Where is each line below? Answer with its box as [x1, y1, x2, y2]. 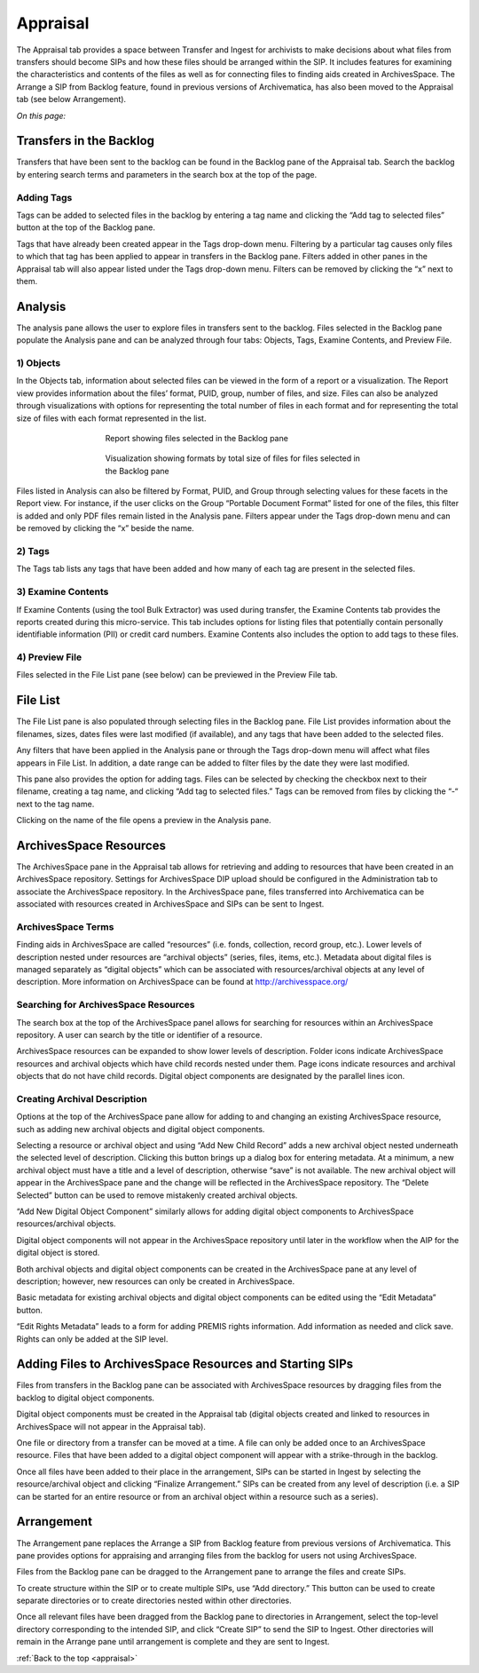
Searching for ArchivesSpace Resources [16, 999, 195, 1011]
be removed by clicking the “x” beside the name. [16, 523, 194, 534]
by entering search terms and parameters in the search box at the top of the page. [16, 169, 318, 179]
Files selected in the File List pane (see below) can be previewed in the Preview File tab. [16, 670, 338, 680]
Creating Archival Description [16, 1092, 148, 1105]
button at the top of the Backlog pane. [16, 222, 155, 233]
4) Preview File [16, 651, 82, 663]
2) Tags [16, 545, 51, 557]
